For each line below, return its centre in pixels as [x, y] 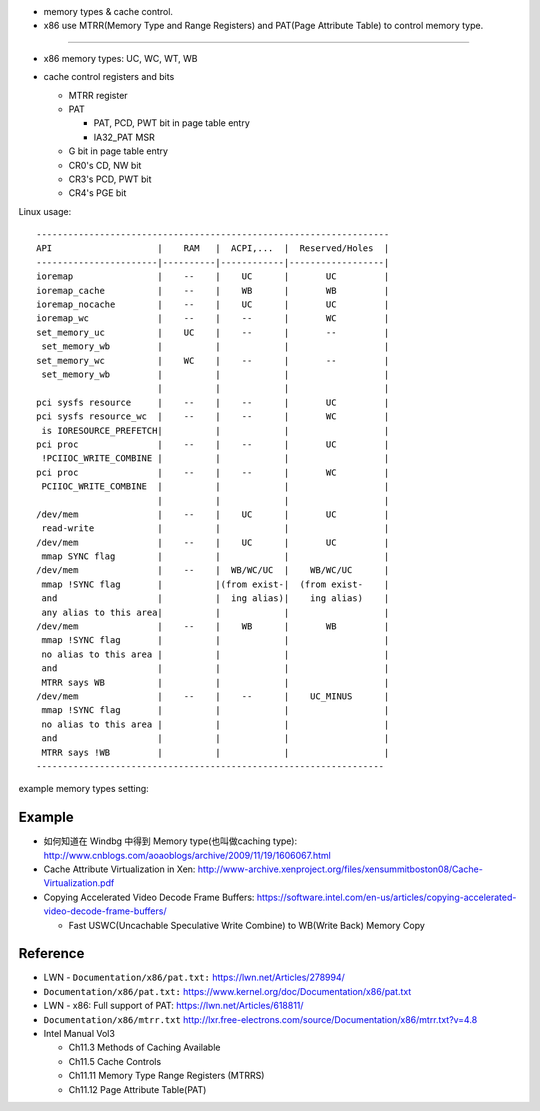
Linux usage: [45, 211]
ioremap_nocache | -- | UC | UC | [213, 304]
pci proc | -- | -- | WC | [213, 472]
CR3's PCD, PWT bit [110, 179]
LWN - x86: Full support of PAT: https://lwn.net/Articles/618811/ [173, 1006]
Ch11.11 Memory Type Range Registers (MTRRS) [166, 1076]
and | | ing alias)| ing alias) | [215, 598]
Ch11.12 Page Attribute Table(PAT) [137, 1089]
